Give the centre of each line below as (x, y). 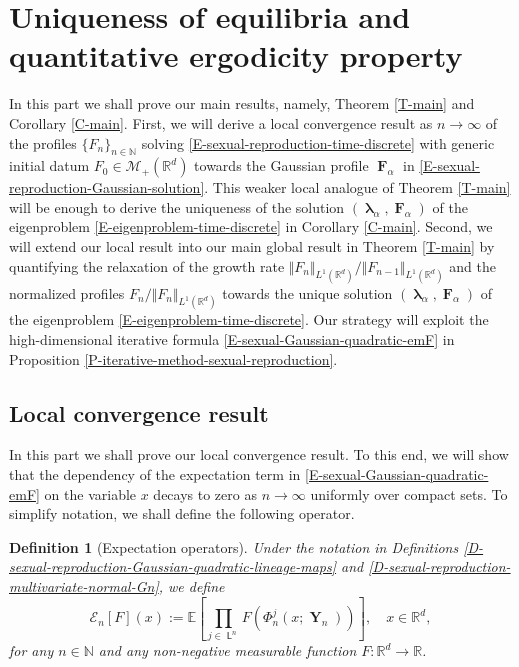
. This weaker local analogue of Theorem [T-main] (357, 187)
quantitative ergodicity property (236, 55)
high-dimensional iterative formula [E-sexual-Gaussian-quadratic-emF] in (232, 338)
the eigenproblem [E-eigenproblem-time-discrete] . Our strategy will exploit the (249, 319)
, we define (191, 585)
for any (31, 650)
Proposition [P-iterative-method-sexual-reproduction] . (173, 358)
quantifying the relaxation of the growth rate (147, 265)
